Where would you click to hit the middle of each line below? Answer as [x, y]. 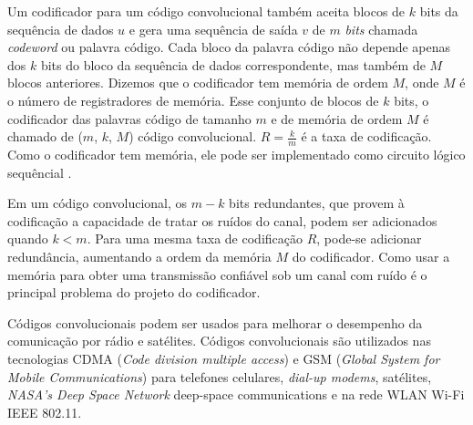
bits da [439, 11]
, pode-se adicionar [369, 238]
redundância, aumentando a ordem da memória [139, 256]
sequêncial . [40, 172]
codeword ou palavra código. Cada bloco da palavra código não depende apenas [229, 47]
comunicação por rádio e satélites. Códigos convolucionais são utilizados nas [219, 341]
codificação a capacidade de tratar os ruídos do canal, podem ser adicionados [222, 220]
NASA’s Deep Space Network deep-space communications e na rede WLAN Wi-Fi [236, 394]
